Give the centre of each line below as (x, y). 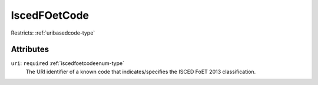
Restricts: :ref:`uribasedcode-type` (53, 33)
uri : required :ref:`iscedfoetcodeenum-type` (68, 63)
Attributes (30, 50)
